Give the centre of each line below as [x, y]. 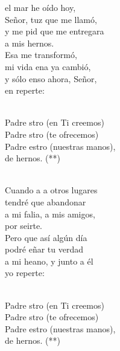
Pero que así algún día [46, 237]
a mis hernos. [30, 43]
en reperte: [25, 90]
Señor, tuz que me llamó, [51, 19]
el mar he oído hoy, [40, 7]
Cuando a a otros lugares [51, 190]
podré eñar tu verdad [44, 249]
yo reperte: [25, 273]
